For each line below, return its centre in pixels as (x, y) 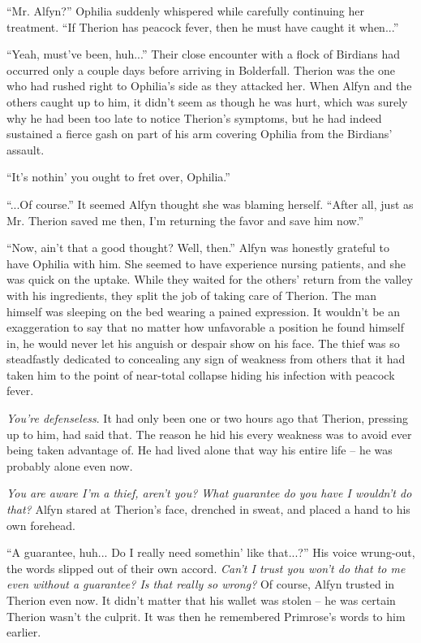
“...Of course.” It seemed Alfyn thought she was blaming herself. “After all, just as (210, 204)
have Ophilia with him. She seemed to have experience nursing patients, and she (206, 263)
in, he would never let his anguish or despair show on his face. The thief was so (203, 343)
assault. (26, 149)
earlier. (24, 632)
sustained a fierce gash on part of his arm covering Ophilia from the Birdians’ (200, 134)
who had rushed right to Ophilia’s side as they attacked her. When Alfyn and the (209, 86)
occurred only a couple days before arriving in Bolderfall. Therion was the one (201, 70)
